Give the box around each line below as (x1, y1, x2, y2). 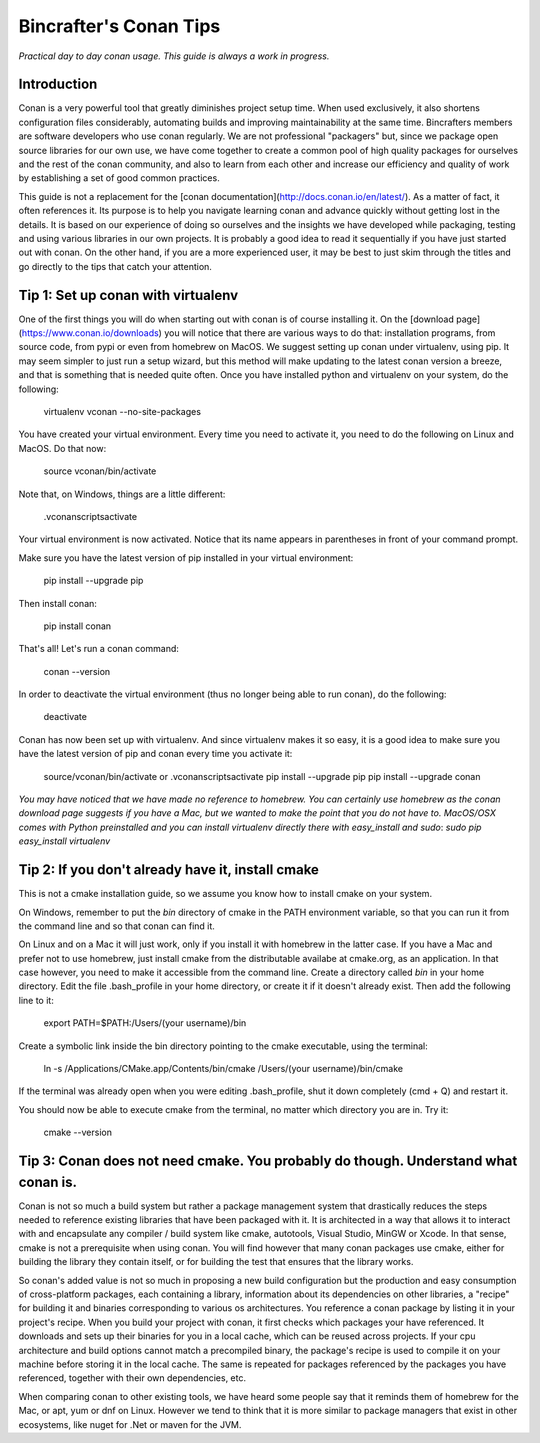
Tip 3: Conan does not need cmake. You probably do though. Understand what (18, 1153, 518, 1169)
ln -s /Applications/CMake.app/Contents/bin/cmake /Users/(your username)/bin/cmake (43, 1063, 404, 1075)
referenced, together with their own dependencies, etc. (18, 1372, 247, 1384)
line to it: (18, 994, 54, 1006)
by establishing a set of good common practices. (18, 172, 220, 184)
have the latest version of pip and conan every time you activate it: (18, 748, 293, 760)
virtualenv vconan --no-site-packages (43, 406, 202, 417)
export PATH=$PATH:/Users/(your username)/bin (43, 1017, 247, 1029)
